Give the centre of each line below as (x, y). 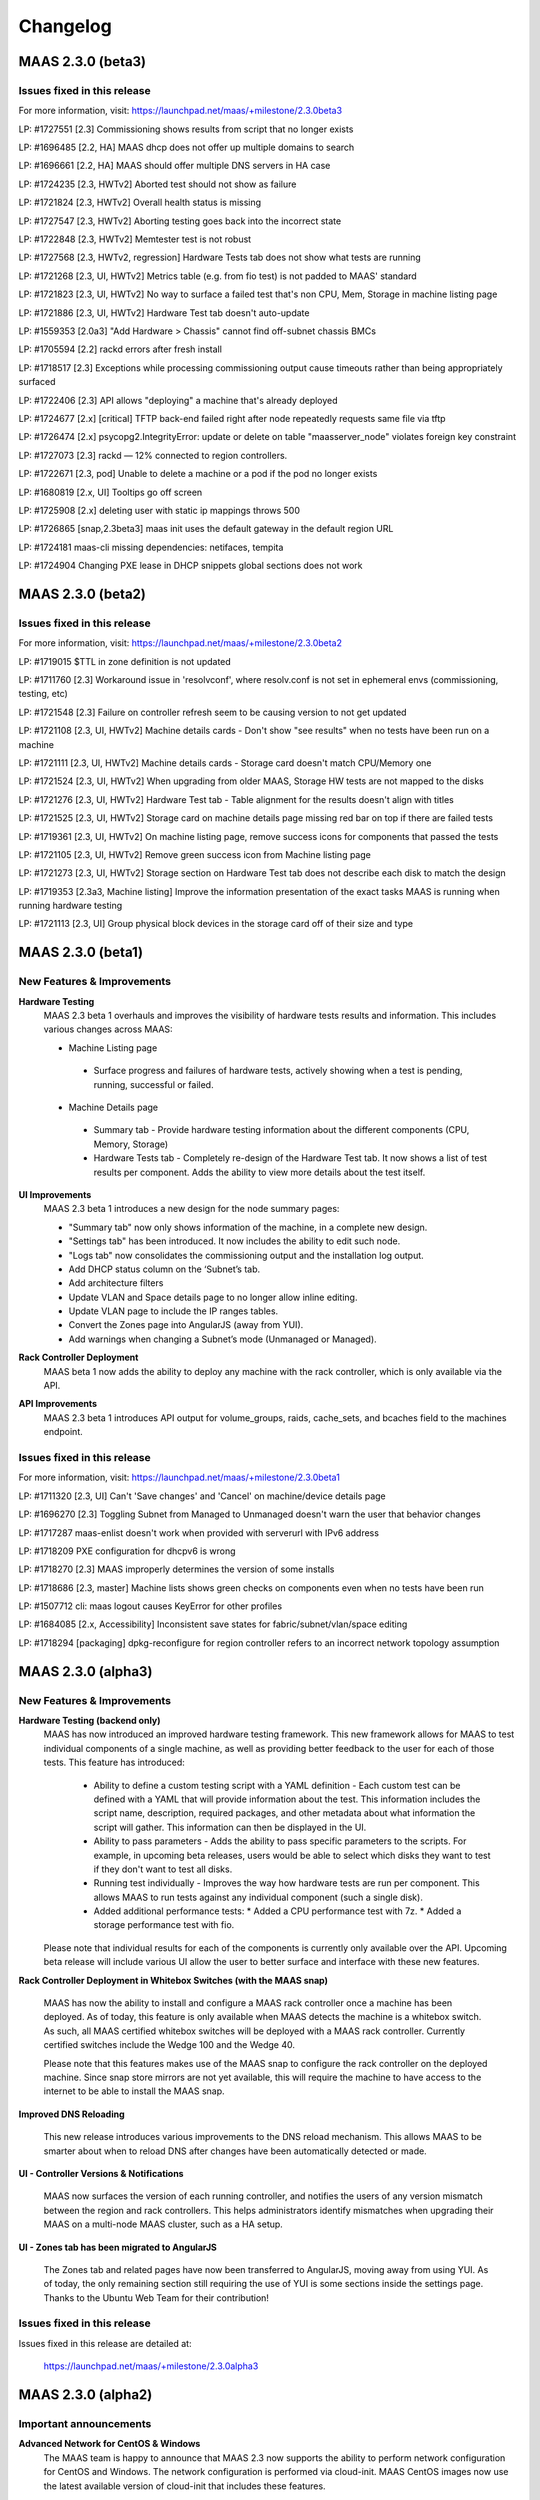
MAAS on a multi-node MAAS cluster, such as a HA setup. (163, 2224)
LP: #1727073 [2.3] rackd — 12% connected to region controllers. (153, 455)
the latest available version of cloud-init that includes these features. (184, 2486)
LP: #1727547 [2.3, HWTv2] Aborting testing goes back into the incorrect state (180, 221)
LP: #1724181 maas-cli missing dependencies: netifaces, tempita (151, 547)
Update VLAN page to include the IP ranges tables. (173, 1311)
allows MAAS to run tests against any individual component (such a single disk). (258, 1897)
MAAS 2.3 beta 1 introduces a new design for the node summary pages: (191, 1209)
